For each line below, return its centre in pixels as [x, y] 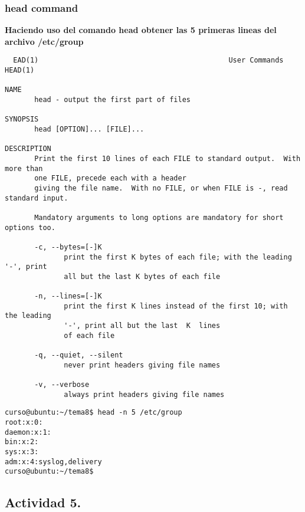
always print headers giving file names [144, 394]
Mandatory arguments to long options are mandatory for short [159, 217]
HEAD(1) [20, 70]
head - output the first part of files [112, 100]
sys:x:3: [22, 452]
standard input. [37, 198]
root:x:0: [24, 423]
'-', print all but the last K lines [142, 326]
